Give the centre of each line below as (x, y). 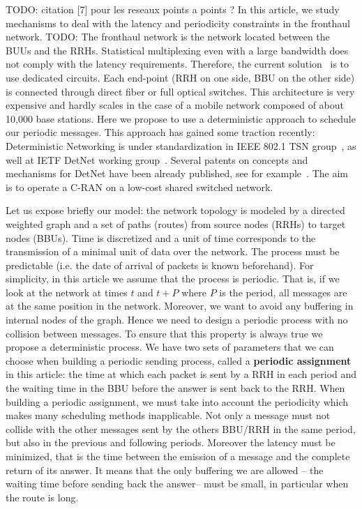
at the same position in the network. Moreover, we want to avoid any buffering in (180, 306)
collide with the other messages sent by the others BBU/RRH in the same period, (181, 428)
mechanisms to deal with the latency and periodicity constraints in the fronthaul (178, 23)
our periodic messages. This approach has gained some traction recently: (160, 132)
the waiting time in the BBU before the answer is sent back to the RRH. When (175, 388)
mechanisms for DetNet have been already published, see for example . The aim (177, 173)
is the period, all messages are (283, 292)
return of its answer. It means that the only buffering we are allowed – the (165, 470)
